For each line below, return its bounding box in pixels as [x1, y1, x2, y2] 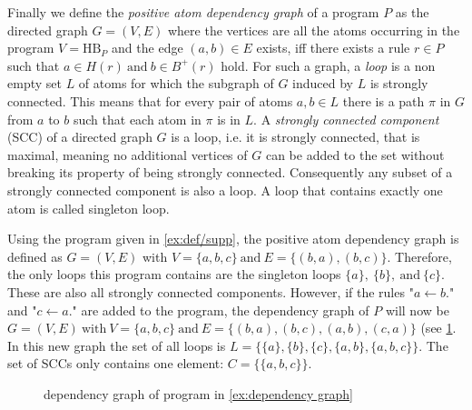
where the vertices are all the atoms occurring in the [167, 20, 460, 39]
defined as [7, 246, 63, 265]
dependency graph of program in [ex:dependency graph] [44, 384, 353, 403]
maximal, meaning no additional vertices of [7, 145, 248, 164]
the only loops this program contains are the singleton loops [7, 265, 341, 284]
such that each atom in [73, 109, 202, 128]
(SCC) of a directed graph [7, 127, 152, 146]
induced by [292, 74, 354, 93]
